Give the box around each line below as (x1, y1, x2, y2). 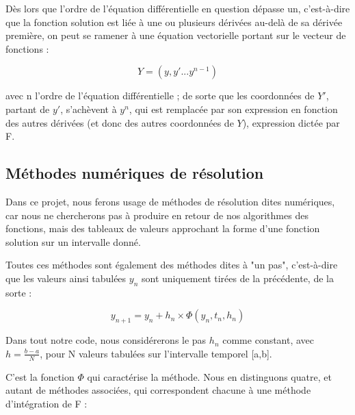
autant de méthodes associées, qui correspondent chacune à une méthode (5, 383, 311, 397)
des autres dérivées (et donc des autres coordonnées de (5, 115, 234, 129)
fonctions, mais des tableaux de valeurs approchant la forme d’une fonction (5, 221, 320, 236)
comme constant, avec (222, 333, 315, 347)
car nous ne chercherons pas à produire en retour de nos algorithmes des (5, 207, 308, 222)
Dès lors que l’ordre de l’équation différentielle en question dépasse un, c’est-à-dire (5, 1, 350, 15)
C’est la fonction (5, 369, 75, 383)
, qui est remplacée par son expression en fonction (129, 101, 338, 116)
